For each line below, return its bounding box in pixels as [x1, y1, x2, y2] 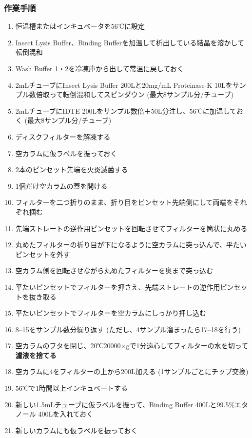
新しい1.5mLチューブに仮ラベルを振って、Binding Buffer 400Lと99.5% [15, 399, 235, 409]
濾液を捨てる [15, 350, 57, 360]
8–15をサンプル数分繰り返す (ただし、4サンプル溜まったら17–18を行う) [15, 324, 241, 334]
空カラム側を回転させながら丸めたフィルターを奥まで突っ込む [15, 265, 213, 276]
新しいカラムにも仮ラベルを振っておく [15, 425, 138, 435]
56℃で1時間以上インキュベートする [15, 383, 128, 393]
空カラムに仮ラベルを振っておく [15, 148, 117, 158]
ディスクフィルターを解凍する [15, 131, 111, 141]
